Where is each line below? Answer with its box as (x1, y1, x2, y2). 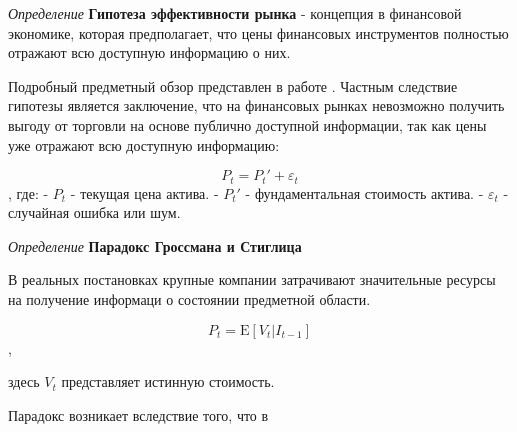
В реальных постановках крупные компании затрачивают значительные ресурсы (8, 269, 496, 290)
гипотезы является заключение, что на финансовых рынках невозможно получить (8, 95, 505, 116)
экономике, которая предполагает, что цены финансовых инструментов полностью (8, 22, 509, 43)
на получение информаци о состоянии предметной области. (8, 288, 371, 309)
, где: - (8, 182, 49, 203)
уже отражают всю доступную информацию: (8, 134, 280, 155)
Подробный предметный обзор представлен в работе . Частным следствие (8, 75, 458, 96)
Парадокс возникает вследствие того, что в (8, 404, 269, 425)
